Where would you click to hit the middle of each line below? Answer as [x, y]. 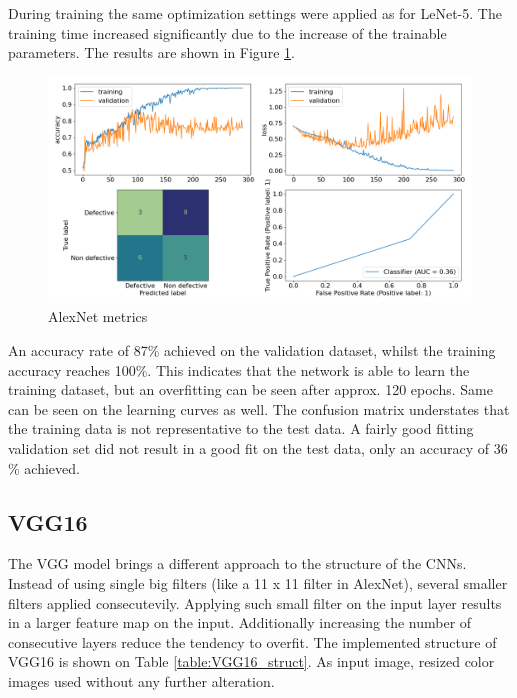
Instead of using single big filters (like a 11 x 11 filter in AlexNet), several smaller [258, 583]
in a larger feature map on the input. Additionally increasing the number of [240, 622]
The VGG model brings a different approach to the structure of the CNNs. [237, 563]
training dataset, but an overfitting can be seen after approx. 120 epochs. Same [250, 389]
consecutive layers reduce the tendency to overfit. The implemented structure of [252, 641]
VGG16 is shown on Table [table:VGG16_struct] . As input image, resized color [251, 661]
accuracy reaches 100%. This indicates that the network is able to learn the [239, 369]
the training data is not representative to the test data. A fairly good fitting [241, 428]
